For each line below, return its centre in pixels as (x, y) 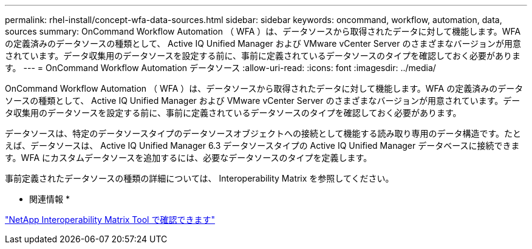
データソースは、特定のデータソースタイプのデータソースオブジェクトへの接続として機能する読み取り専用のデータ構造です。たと (263, 133)
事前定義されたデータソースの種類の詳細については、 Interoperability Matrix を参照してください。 (199, 178)
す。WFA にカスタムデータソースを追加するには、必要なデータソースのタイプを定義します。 (189, 158)
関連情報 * (49, 199)
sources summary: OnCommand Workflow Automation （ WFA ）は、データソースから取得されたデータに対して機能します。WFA (263, 31)
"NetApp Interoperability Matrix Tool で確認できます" (110, 220)
